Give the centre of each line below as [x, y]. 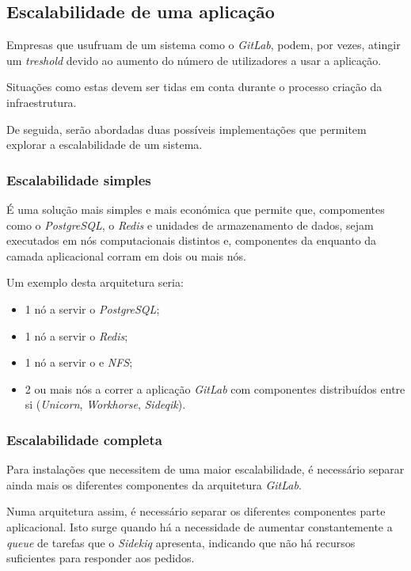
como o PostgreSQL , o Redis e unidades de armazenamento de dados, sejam [190, 225]
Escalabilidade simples [79, 179]
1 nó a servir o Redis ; [76, 335]
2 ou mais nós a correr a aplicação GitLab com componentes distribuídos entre [215, 388]
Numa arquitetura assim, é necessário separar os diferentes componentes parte [196, 511]
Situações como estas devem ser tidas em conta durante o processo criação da [194, 87]
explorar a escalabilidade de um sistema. [105, 145]
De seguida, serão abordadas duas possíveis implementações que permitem [186, 129]
